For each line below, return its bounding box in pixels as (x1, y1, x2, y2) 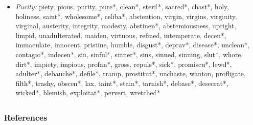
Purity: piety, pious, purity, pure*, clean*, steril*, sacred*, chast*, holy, (15, 1, 229, 11)
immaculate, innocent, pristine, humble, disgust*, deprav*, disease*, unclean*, (15, 40, 250, 50)
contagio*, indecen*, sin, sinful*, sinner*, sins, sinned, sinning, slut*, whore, (15, 49, 243, 59)
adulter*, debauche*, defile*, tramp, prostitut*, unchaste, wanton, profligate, (15, 68, 246, 79)
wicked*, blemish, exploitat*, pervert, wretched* (15, 87, 161, 98)
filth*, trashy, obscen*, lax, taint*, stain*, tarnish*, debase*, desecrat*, (15, 78, 229, 88)
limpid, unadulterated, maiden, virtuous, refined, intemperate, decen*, (15, 30, 226, 40)
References (4, 111, 47, 124)
